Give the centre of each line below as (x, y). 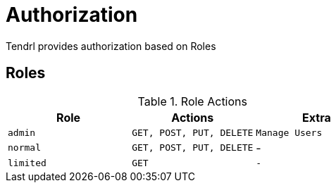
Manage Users (289, 132)
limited (27, 163)
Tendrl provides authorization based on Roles (111, 46)
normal (24, 148)
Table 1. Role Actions (192, 101)
